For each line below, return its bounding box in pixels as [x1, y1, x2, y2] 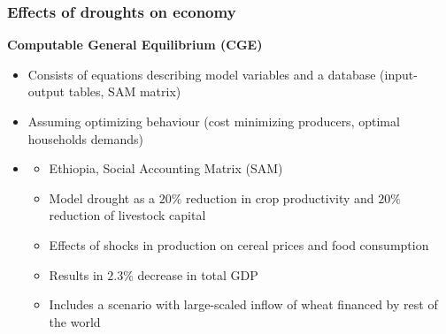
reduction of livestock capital [49, 206, 206, 224]
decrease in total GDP [137, 265, 258, 284]
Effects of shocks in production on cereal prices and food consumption [49, 235, 429, 254]
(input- [380, 65, 418, 83]
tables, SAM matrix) [68, 82, 181, 101]
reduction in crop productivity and [186, 188, 374, 207]
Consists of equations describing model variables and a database [27, 65, 376, 83]
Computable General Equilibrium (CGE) [7, 35, 263, 54]
